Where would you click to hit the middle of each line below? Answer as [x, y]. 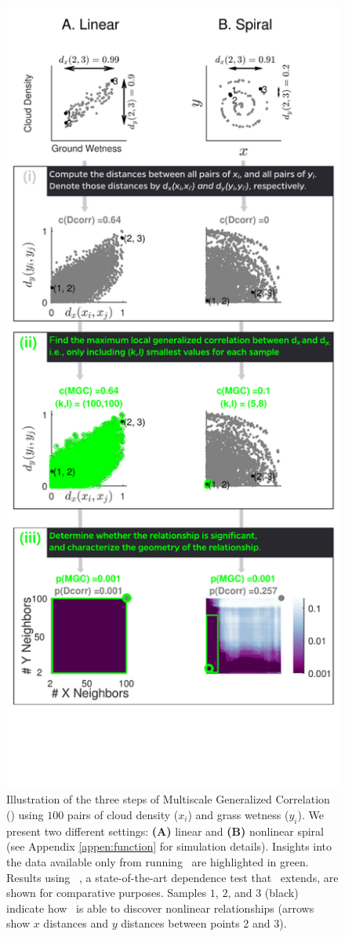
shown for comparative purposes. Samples [107, 893]
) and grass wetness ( [238, 814]
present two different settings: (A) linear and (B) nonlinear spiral [165, 831]
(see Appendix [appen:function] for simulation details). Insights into [169, 846]
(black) [281, 893]
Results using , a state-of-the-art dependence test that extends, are [172, 877]
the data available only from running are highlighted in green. [158, 861]
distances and [76, 923]
